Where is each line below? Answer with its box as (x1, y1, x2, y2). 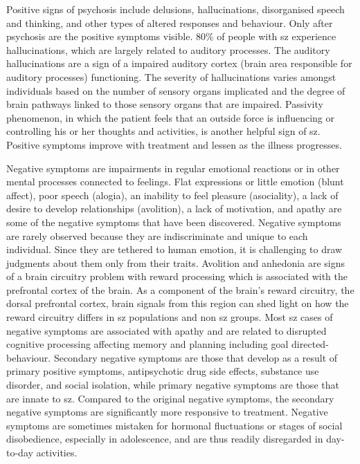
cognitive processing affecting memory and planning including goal (6, 337, 289, 351)
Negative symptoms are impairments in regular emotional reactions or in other (6, 160, 340, 175)
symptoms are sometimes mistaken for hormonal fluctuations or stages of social (6, 418, 343, 432)
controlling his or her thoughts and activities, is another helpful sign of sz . (6, 124, 321, 138)
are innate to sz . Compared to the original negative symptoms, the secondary (6, 391, 334, 405)
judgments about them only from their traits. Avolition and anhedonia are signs (6, 255, 345, 270)
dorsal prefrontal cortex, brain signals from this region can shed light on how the (6, 296, 349, 310)
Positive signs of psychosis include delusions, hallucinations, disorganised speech (6, 2, 345, 16)
